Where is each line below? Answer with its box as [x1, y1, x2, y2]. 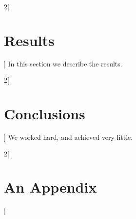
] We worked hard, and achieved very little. [4, 132, 133, 142]
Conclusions [4, 104, 85, 124]
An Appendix [4, 177, 97, 197]
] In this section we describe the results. [4, 58, 122, 68]
